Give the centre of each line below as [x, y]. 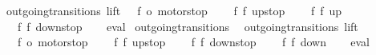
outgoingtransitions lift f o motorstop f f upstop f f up [174, 10]
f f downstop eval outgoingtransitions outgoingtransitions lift [188, 26]
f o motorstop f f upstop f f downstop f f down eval [193, 42]
